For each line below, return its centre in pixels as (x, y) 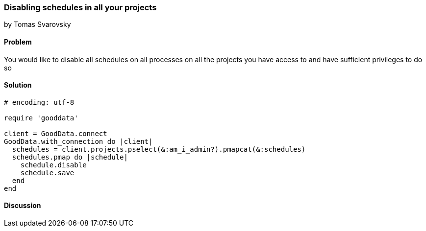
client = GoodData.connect (56, 133)
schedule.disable (53, 165)
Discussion (23, 206)
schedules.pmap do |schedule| (70, 157)
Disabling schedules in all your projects (80, 7)
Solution (18, 85)
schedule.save (47, 173)
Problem (18, 42)
